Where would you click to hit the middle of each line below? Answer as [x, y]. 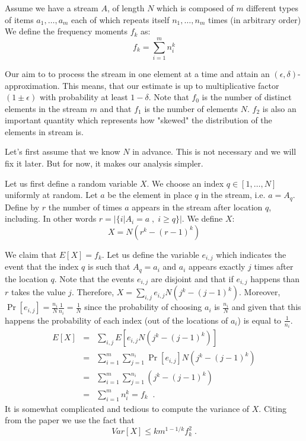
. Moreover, [260, 292]
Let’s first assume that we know [63, 151]
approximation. [32, 85]
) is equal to [259, 320]
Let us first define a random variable [71, 183]
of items [19, 19]
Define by [22, 207]
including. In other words [51, 218]
